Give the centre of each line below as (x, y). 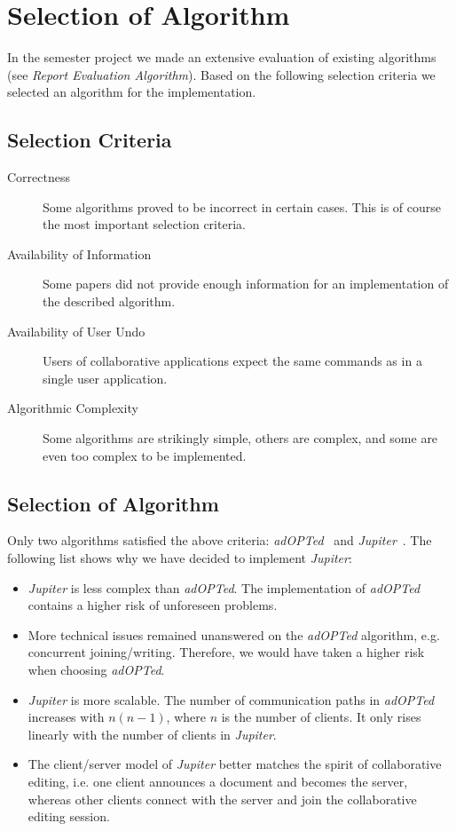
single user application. (105, 378)
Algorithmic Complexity (73, 408)
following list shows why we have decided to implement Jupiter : (180, 558)
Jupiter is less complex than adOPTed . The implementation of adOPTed (224, 587)
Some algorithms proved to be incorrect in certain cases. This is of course (242, 206)
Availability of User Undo (76, 331)
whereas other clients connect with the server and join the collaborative (222, 799)
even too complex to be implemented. (145, 455)
